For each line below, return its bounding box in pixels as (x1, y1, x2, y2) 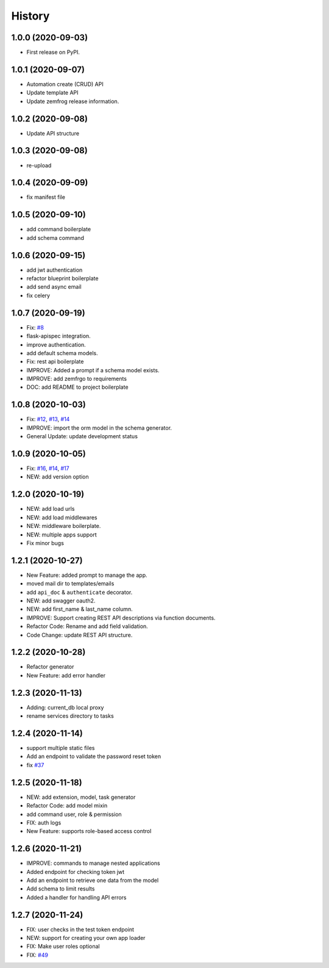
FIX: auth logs (26, 818, 62, 826)
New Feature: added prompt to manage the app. (26, 571, 147, 579)
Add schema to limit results (26, 885, 95, 892)
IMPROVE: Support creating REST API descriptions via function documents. (26, 614, 216, 621)
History (11, 9, 50, 23)
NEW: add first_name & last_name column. (26, 605, 133, 613)
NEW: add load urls (26, 505, 75, 513)
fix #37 (26, 761, 44, 768)
